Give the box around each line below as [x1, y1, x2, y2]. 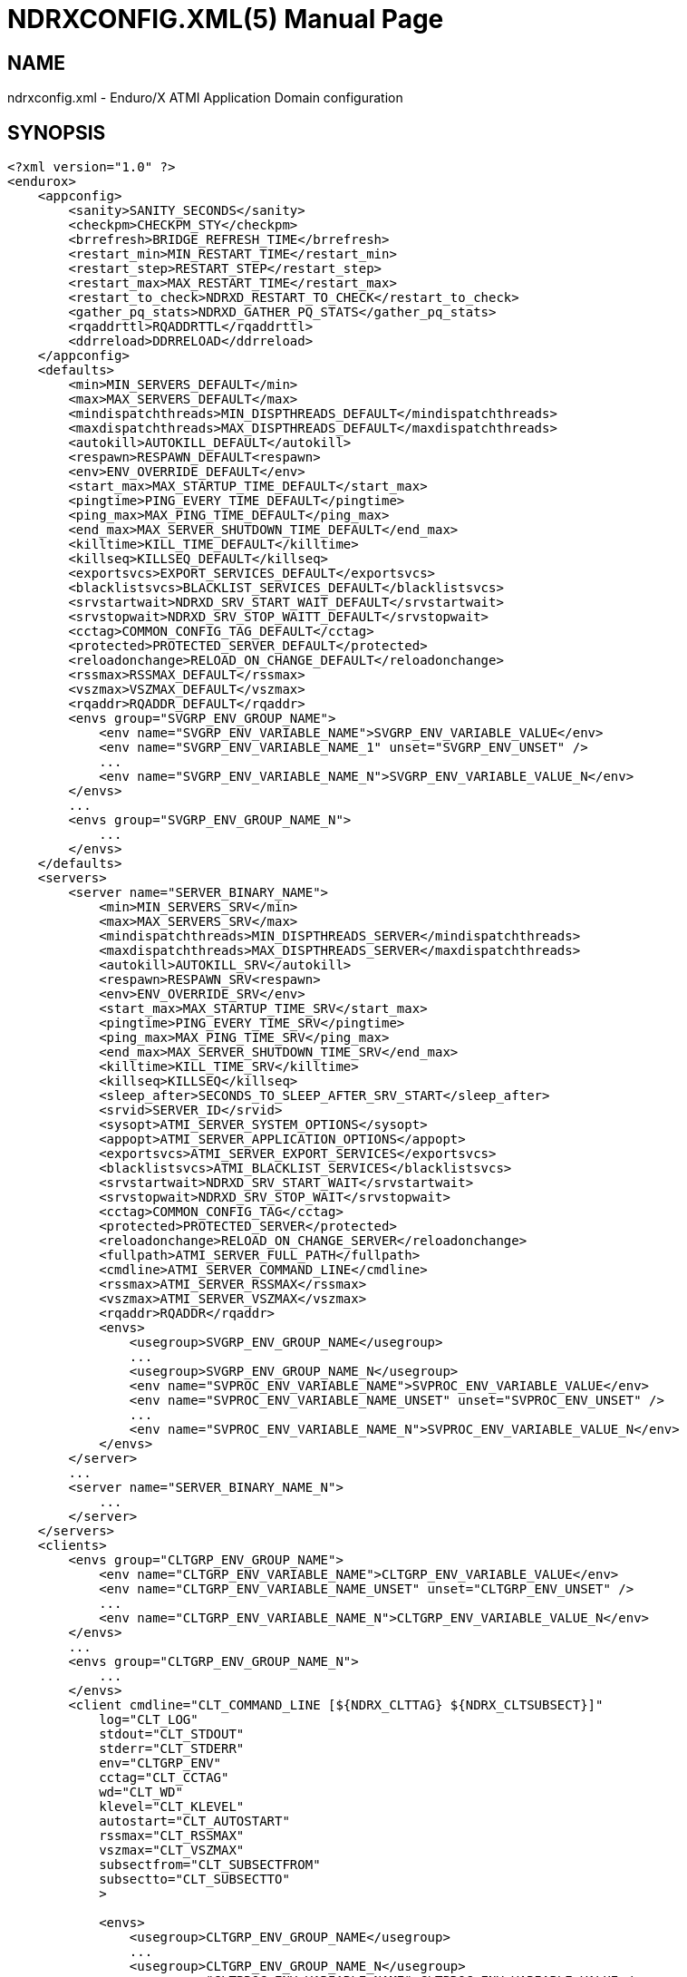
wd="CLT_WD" [99, 1785, 183, 1800]
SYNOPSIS [7, 121, 106, 144]
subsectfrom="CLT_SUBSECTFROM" [99, 1857, 321, 1873]
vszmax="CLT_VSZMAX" [99, 1843, 245, 1858]
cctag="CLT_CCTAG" [99, 1770, 229, 1786]
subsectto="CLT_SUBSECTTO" [99, 1872, 290, 1887]
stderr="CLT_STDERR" [99, 1741, 245, 1757]
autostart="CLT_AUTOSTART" [99, 1814, 290, 1829]
